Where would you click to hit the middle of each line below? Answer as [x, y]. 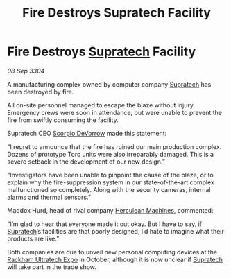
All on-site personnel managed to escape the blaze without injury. [101, 105]
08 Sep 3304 [26, 71]
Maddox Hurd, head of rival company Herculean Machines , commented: [110, 210]
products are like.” [33, 238]
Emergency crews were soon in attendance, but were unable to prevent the [114, 112]
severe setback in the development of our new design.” [86, 162]
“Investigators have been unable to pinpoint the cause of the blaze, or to [110, 175]
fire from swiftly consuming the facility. [63, 120]
